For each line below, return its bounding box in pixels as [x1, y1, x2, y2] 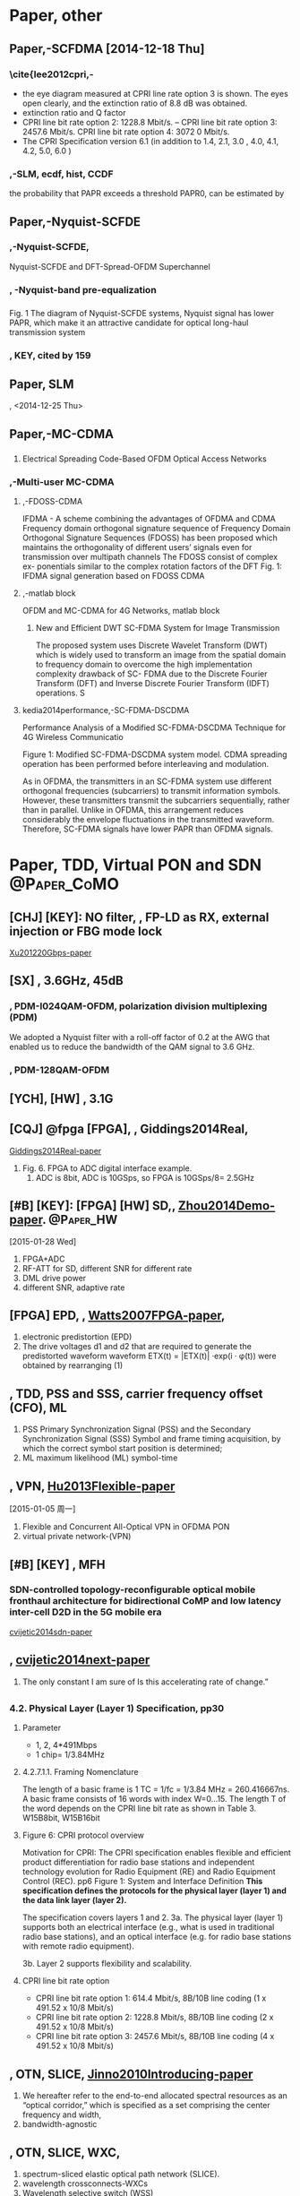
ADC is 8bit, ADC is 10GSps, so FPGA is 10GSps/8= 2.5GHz [35, 1172, 255, 1183]
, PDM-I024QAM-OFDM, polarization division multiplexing [9, 1000, 268, 1012]
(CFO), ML [9, 1399, 67, 1416]
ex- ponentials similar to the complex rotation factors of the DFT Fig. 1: [21, 561, 282, 572]
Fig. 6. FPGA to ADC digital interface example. [21, 1162, 193, 1174]
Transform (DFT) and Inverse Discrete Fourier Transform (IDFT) [35, 678, 270, 689]
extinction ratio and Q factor [21, 107, 127, 117]
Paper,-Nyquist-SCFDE [9, 214, 141, 229]
